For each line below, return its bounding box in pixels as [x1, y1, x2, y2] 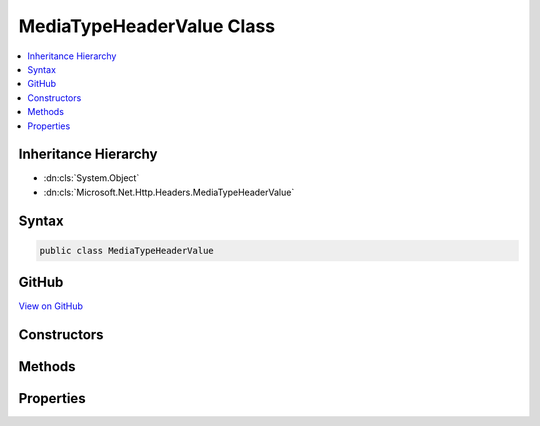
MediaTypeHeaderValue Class [18, 15, 276, 37]
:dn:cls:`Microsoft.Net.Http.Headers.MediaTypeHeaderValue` [43, 186, 295, 198]
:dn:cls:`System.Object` [43, 172, 140, 184]
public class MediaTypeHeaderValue [39, 245, 214, 256]
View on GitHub [18, 300, 84, 312]
